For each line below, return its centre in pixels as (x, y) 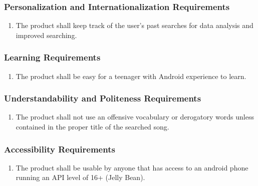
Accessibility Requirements (60, 149)
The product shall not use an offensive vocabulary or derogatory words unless (135, 117)
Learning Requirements (52, 57)
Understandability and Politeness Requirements (103, 98)
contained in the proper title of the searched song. (92, 127)
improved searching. (46, 35)
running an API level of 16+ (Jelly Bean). (80, 177)
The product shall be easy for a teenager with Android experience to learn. (131, 76)
